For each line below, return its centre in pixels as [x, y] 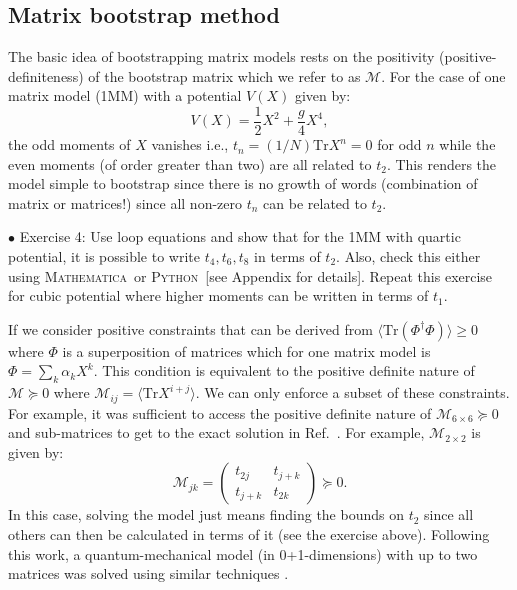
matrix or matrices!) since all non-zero [125, 202]
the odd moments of [69, 144]
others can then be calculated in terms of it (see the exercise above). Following [249, 534]
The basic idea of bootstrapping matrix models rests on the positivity [221, 56]
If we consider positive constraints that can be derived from [190, 328]
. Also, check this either [408, 256]
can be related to [315, 202]
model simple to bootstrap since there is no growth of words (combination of [243, 183]
